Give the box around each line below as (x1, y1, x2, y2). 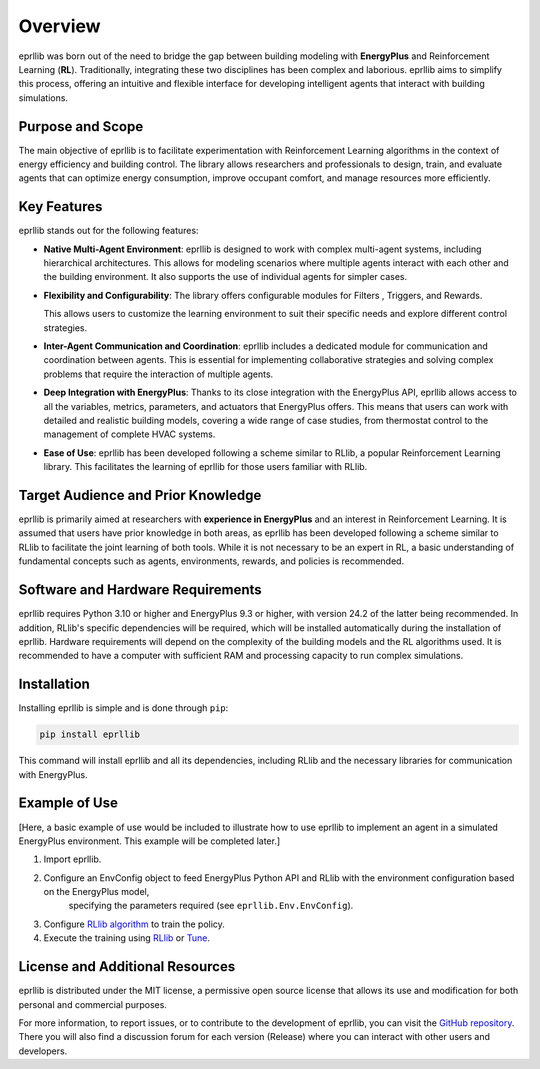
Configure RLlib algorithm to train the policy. (43, 918, 225, 930)
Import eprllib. (43, 853, 102, 865)
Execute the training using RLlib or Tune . (43, 932, 210, 944)
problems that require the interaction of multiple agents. (43, 368, 274, 380)
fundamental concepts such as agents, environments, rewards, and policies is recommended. (18, 555, 405, 567)
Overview (18, 15, 101, 37)
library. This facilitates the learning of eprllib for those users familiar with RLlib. (43, 461, 368, 473)
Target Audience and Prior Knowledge (18, 486, 262, 504)
